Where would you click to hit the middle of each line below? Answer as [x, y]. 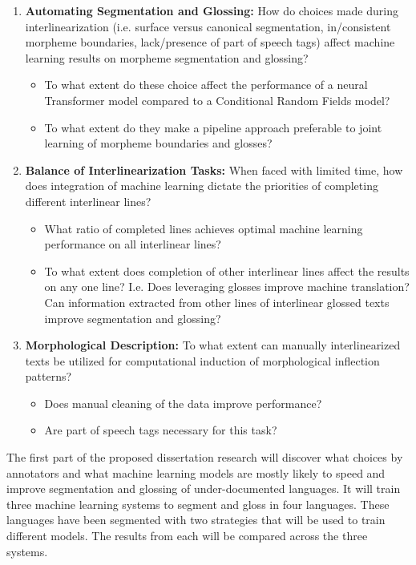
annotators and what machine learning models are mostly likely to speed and [196, 472]
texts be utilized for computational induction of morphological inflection [202, 360]
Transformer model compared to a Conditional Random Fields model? [217, 100]
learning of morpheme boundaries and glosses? [158, 143]
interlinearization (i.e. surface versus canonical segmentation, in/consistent [208, 26]
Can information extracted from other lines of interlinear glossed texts [217, 302]
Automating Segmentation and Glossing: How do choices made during [212, 10]
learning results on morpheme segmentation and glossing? [167, 57]
